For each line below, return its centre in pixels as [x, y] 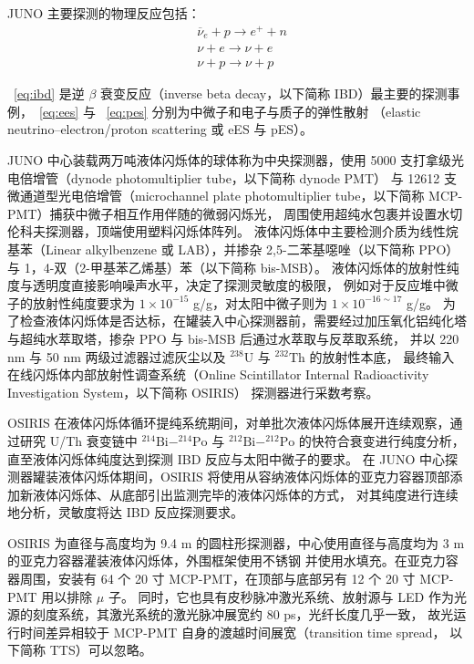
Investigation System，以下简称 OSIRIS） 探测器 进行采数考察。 [193, 392]
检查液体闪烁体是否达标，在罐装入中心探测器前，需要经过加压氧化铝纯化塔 [243, 321]
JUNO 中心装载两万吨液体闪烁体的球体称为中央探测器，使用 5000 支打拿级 [230, 160]
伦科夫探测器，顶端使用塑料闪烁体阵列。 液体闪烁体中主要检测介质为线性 [227, 231]
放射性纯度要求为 [83, 302]
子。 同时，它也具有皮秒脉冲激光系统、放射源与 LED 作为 [281, 596]
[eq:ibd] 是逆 [49, 93]
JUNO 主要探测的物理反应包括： [104, 13]
